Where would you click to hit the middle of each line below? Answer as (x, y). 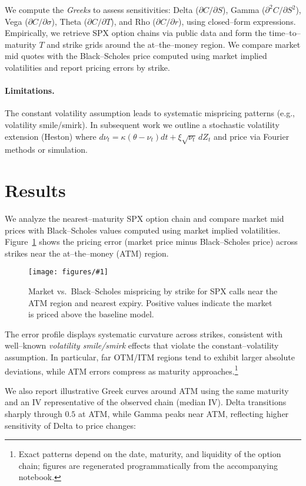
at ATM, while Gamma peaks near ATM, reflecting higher (184, 414)
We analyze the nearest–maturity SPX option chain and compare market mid (144, 219)
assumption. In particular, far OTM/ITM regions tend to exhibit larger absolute (150, 357)
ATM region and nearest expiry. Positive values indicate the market (150, 302)
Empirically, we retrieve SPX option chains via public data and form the (136, 33)
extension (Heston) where (51, 136)
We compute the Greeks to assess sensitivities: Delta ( (102, 9)
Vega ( (16, 21)
